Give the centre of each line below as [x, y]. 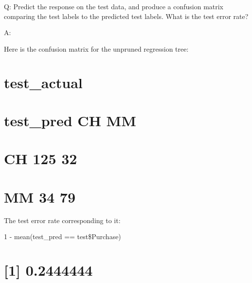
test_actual [43, 82]
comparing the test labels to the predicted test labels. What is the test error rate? [126, 16]
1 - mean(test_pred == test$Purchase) [63, 236]
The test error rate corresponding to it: [62, 220]
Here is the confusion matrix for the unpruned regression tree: [96, 48]
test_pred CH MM [70, 120]
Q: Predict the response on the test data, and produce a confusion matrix [114, 6]
